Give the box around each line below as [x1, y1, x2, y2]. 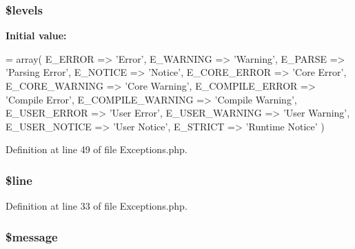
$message [6, 228, 58, 245]
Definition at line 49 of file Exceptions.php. [6, 142, 187, 157]
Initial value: [6, 28, 67, 43]
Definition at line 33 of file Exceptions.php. [6, 199, 187, 213]
